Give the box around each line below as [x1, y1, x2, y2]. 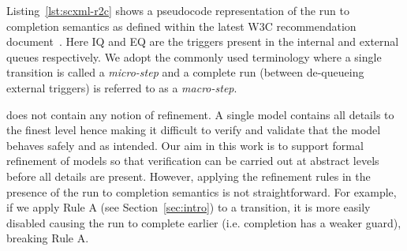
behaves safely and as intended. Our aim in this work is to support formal [6, 137, 364, 153]
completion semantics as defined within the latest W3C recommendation [6, 17, 357, 34]
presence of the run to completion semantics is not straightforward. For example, [6, 183, 397, 200]
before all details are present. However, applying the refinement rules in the [6, 167, 371, 184]
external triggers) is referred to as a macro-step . [6, 79, 237, 96]
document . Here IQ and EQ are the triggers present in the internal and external [6, 33, 399, 50]
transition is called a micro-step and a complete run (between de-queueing [6, 64, 364, 81]
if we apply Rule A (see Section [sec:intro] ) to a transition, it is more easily [6, 199, 371, 215]
